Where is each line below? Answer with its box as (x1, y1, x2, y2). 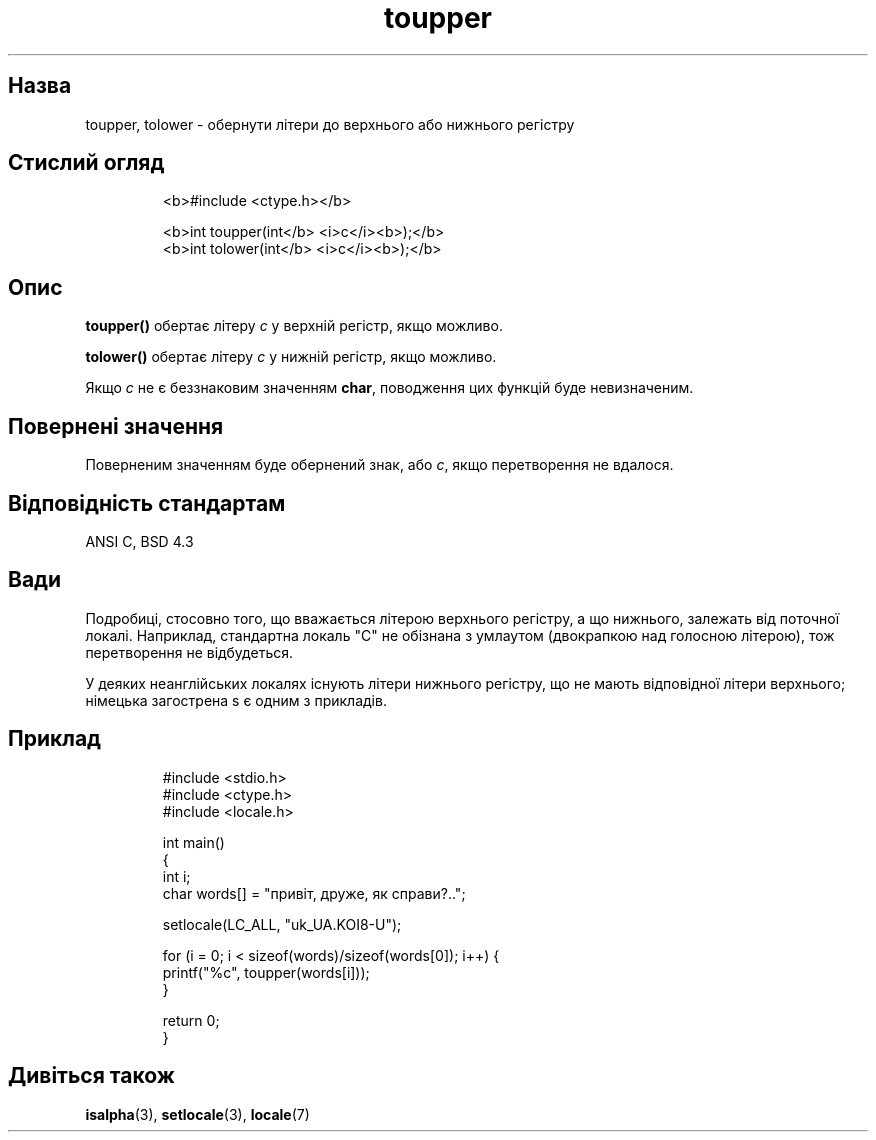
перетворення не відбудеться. (85, 643, 293, 661)
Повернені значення (8, 413, 224, 439)
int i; (162, 867, 191, 885)
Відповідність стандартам (8, 490, 286, 516)
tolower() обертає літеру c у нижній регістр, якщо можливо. (85, 348, 497, 366)
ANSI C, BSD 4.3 (85, 532, 194, 550)
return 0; (162, 1011, 220, 1029)
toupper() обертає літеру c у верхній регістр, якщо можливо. (85, 317, 503, 335)
